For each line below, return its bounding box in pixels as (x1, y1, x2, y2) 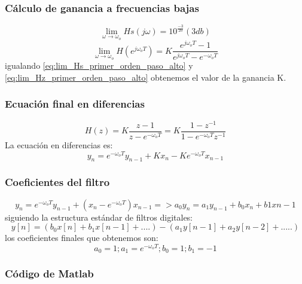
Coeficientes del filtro (5, 175, 110, 190)
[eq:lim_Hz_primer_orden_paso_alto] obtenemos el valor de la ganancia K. (5, 71, 286, 83)
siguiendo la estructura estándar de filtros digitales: (5, 210, 193, 223)
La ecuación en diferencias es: (5, 138, 113, 151)
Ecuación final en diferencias (5, 96, 145, 111)
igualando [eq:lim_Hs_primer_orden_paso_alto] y (5, 59, 193, 72)
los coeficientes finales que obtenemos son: (5, 231, 158, 244)
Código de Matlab (5, 266, 94, 281)
